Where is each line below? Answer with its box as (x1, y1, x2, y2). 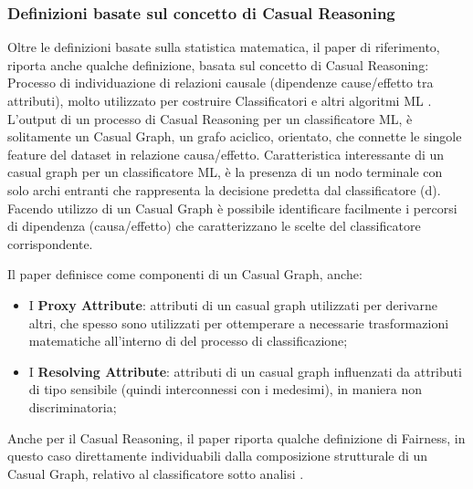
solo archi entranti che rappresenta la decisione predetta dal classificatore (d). (7, 180, 441, 199)
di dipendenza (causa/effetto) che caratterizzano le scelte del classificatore (7, 216, 421, 235)
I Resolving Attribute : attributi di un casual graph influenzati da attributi (28, 361, 462, 380)
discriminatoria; (28, 397, 117, 416)
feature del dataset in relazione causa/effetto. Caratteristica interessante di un (7, 144, 445, 163)
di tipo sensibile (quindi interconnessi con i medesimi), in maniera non (28, 380, 423, 399)
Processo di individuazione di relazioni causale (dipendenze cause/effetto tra (7, 73, 434, 92)
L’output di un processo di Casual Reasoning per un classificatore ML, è (7, 109, 413, 128)
